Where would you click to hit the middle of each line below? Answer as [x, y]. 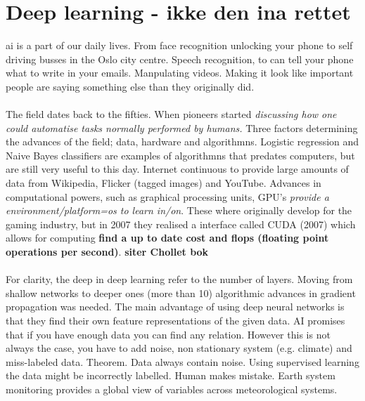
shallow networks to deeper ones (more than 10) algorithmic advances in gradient [181, 292]
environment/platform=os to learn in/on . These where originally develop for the [179, 210]
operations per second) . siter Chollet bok [107, 252]
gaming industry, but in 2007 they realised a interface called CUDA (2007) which [181, 224]
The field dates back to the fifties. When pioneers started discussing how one [171, 114]
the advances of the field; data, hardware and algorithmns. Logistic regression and [182, 142]
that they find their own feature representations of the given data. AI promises [175, 320]
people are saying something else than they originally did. [130, 86]
